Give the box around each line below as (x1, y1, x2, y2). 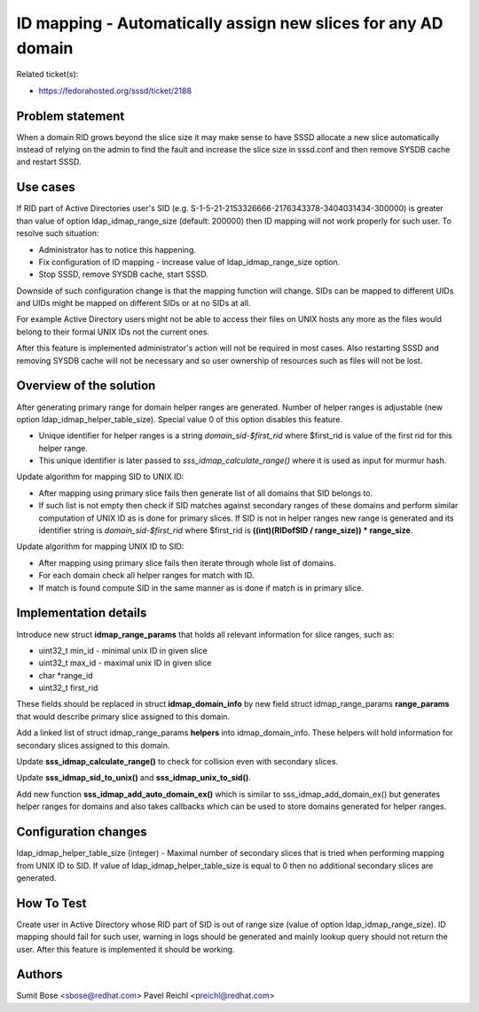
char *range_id (38, 670, 93, 680)
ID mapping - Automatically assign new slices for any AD (16, 13, 444, 33)
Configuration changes (16, 825, 148, 840)
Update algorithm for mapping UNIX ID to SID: (16, 541, 185, 552)
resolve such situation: (16, 228, 99, 239)
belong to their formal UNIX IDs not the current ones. (16, 326, 210, 337)
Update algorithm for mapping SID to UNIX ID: (16, 471, 185, 482)
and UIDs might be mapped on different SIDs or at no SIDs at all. (16, 298, 252, 309)
